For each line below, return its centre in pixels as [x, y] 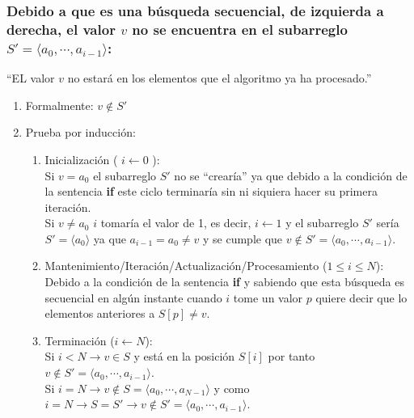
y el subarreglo [322, 223]
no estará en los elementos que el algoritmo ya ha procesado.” [220, 78]
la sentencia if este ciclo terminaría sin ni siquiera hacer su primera [211, 191]
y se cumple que [243, 238]
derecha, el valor [61, 29]
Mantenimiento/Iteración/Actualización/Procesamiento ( [186, 266]
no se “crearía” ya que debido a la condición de [291, 175]
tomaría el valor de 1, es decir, [176, 223]
